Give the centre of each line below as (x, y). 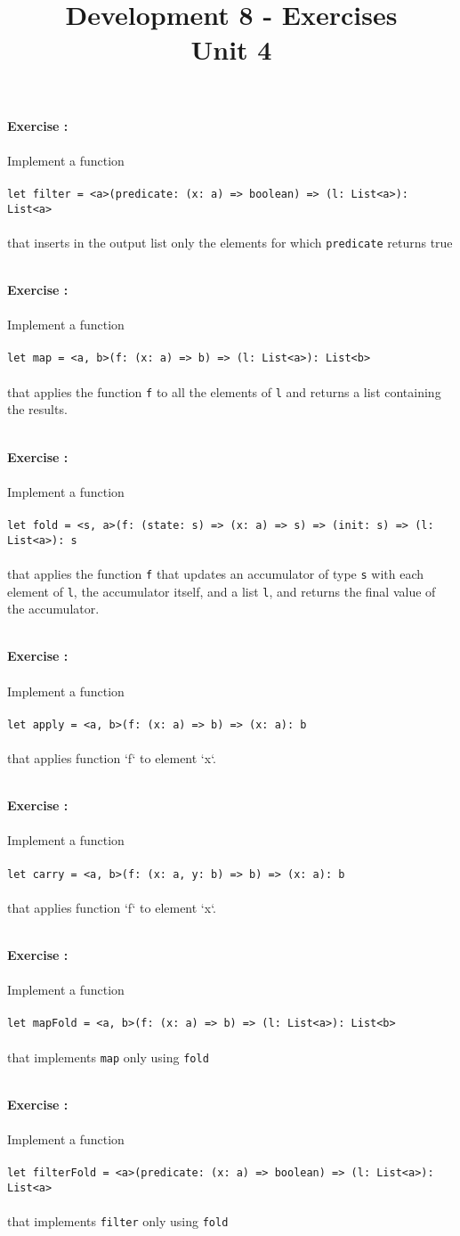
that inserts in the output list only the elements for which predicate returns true (230, 242)
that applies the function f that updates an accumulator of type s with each (216, 573)
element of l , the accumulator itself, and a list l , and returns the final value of (222, 591)
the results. (37, 409)
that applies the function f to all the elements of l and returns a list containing (224, 391)
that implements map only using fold (108, 1057)
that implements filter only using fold (118, 1221)
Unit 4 (231, 49)
